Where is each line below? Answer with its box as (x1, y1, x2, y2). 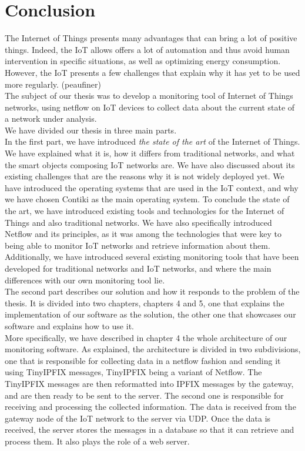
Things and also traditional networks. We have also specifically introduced (5, 216, 272, 228)
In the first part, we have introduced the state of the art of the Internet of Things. (5, 135, 300, 148)
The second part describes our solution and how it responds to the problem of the (5, 285, 300, 298)
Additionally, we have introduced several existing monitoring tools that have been (5, 250, 299, 263)
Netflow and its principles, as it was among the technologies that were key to (5, 228, 281, 240)
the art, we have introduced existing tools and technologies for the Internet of (5, 205, 284, 217)
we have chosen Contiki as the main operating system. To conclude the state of (5, 193, 290, 205)
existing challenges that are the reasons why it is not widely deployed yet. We (5, 170, 284, 182)
